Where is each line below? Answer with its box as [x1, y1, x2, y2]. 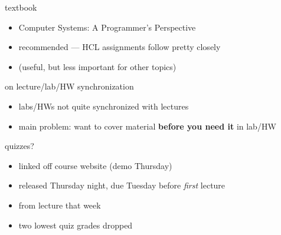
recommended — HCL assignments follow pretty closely [18, 41, 221, 53]
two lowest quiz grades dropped [18, 219, 133, 231]
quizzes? [5, 140, 34, 152]
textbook [5, 1, 37, 13]
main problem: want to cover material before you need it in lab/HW [18, 120, 276, 132]
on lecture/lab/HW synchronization [5, 80, 134, 92]
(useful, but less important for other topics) [18, 60, 177, 72]
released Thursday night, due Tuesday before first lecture [18, 179, 226, 191]
